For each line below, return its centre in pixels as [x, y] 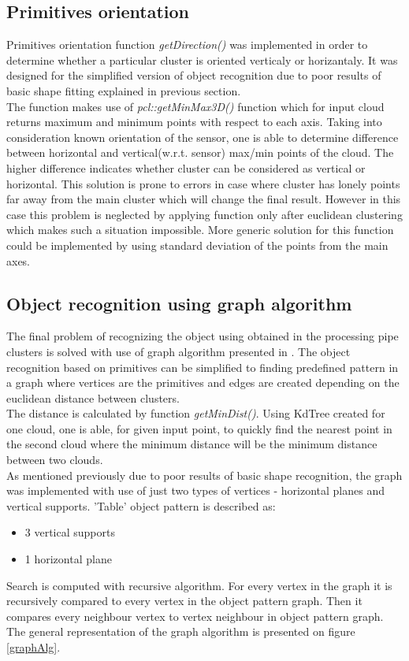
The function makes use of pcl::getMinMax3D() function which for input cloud [195, 106]
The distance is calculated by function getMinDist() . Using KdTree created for [196, 413]
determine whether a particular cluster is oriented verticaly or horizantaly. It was [202, 59]
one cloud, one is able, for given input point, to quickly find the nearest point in [199, 428]
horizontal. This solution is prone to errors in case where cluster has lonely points [203, 183]
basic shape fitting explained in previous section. [124, 90]
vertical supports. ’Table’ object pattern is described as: [141, 505]
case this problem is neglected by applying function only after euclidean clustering [204, 214]
